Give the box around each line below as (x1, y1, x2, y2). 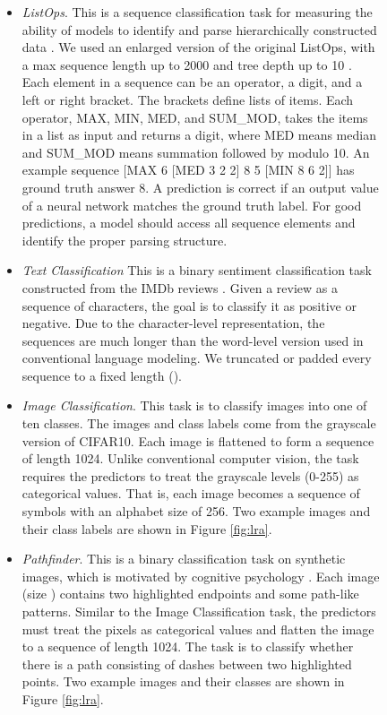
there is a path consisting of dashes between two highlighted (21, 654, 352, 673)
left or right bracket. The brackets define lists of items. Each (21, 90, 354, 108)
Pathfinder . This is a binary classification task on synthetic (21, 549, 346, 568)
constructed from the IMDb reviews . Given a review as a (21, 278, 339, 297)
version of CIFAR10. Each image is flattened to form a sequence (21, 431, 374, 450)
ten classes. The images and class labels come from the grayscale (21, 414, 376, 433)
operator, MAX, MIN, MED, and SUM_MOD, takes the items (21, 108, 368, 126)
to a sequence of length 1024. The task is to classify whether (21, 637, 354, 656)
